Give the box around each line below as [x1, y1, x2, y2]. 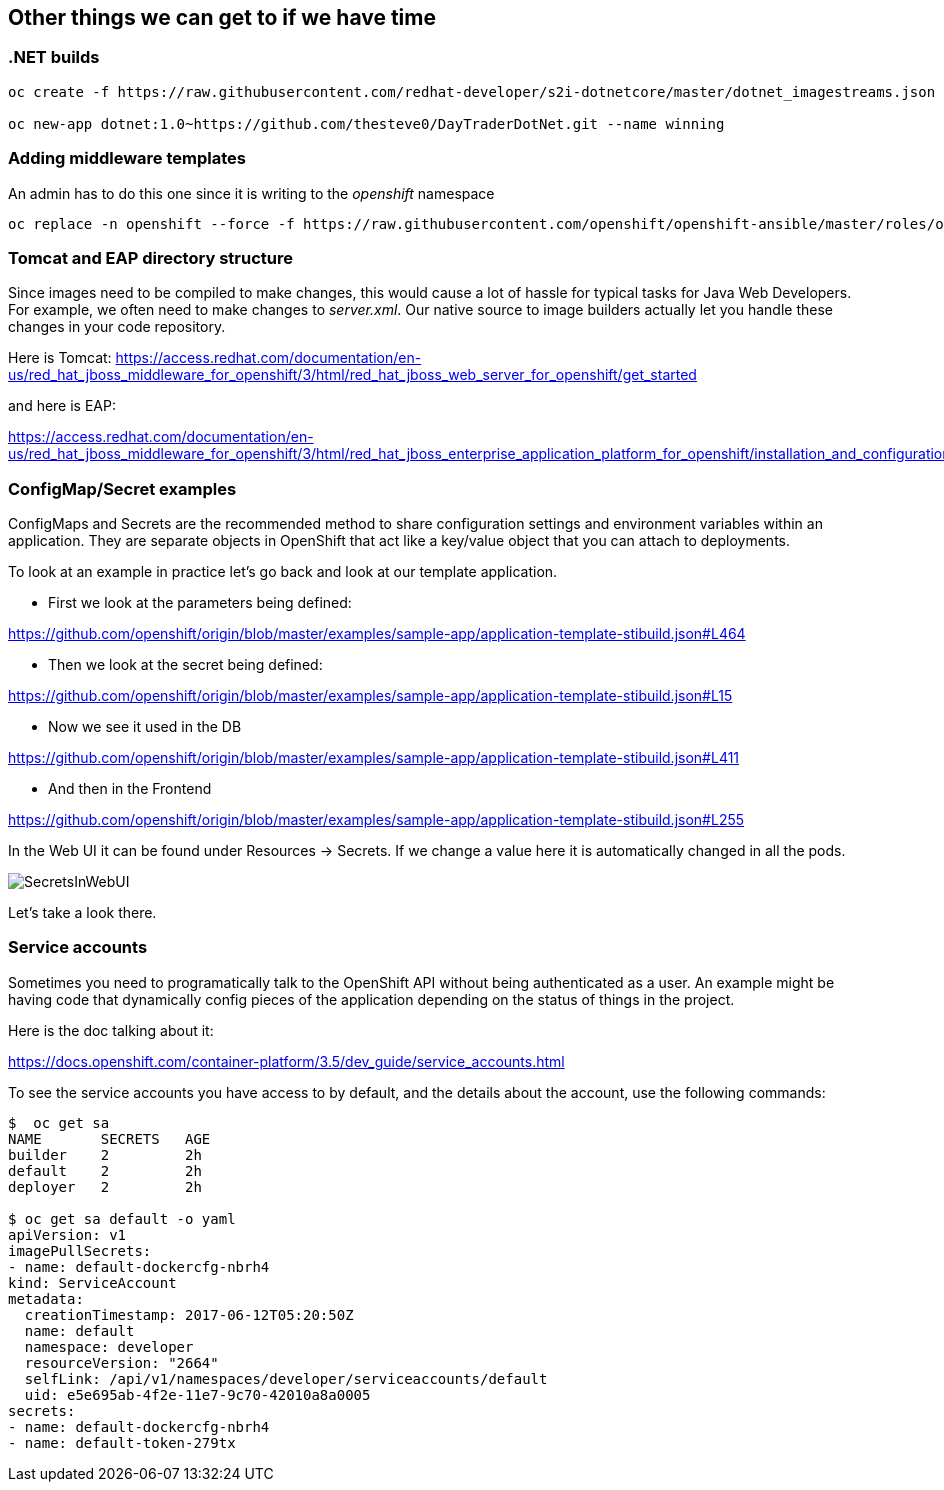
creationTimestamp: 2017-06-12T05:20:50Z [24, 1306, 354, 1323]
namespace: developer [24, 1338, 194, 1355]
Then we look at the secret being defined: [48, 656, 323, 674]
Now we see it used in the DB [48, 718, 242, 736]
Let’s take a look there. [8, 904, 157, 922]
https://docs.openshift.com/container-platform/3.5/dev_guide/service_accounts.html [8, 1052, 565, 1070]
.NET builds [8, 47, 100, 68]
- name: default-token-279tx [8, 1434, 236, 1451]
